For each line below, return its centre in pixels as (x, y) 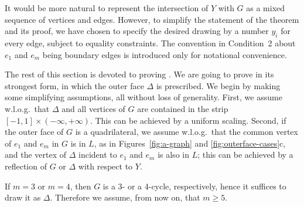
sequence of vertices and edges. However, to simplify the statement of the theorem (152, 19)
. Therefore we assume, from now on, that (125, 197)
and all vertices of (93, 108)
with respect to (105, 166)
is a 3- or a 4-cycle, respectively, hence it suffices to (194, 186)
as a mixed (266, 8)
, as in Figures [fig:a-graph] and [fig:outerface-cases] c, (190, 143)
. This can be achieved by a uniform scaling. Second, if (188, 120)
